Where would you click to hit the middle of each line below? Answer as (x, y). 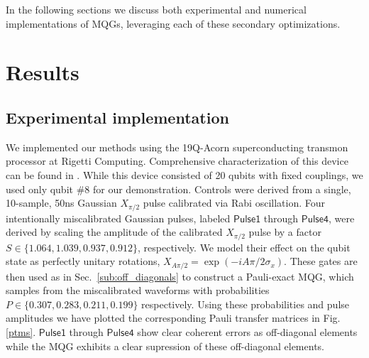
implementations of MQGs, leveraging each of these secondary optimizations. (173, 23)
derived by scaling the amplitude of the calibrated (114, 232)
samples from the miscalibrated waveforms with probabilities (138, 290)
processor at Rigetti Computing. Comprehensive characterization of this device (177, 161)
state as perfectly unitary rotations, (83, 261)
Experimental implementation (117, 117)
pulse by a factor (285, 232)
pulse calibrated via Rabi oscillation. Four (234, 203)
